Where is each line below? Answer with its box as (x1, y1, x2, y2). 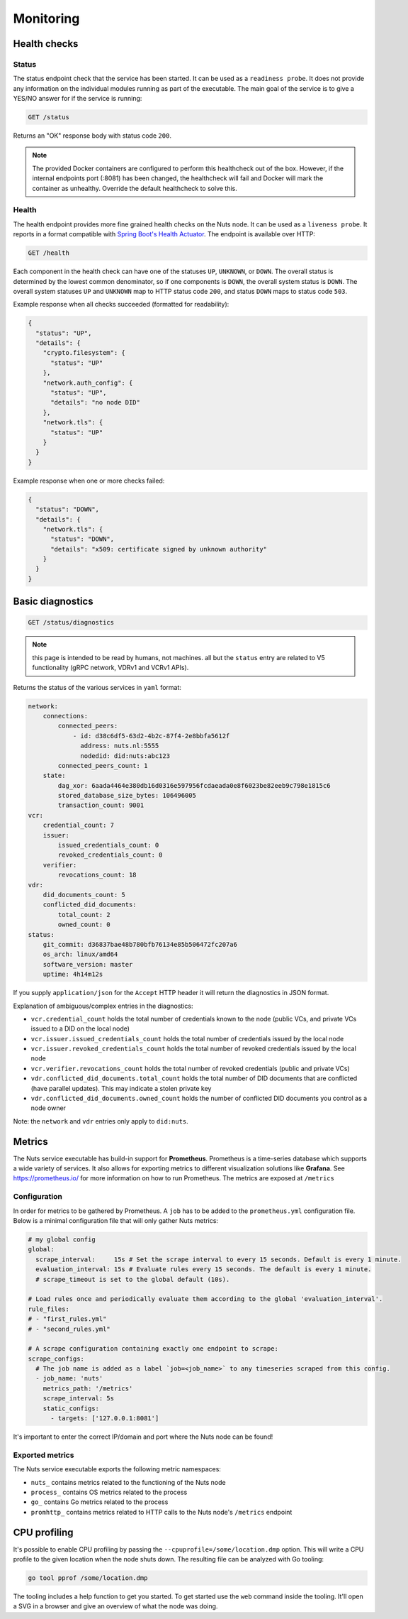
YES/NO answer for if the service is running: (13, 94, 142, 103)
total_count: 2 (57, 911, 111, 918)
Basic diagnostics (13, 596, 93, 608)
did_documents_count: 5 (42, 891, 125, 899)
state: (42, 772, 66, 780)
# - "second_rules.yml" (28, 1324, 111, 1333)
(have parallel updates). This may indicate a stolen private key (30, 1084, 212, 1092)
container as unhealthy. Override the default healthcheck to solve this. (32, 184, 237, 192)
